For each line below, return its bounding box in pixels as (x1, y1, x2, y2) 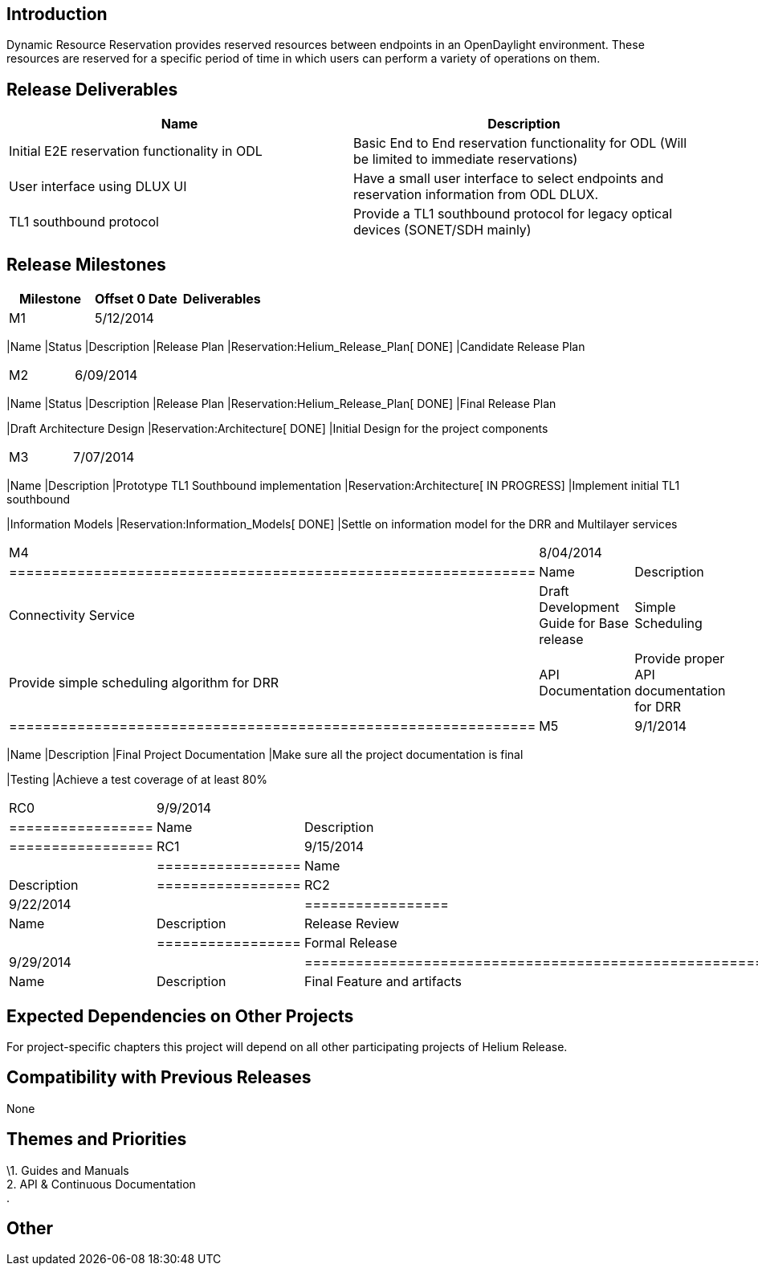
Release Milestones (6, 254, 166, 275)
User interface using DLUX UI (9, 178, 187, 195)
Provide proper (634, 650, 725, 667)
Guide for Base (539, 615, 630, 632)
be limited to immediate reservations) (353, 151, 578, 168)
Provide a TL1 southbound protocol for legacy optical (353, 206, 673, 222)
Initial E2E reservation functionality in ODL (9, 143, 263, 160)
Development (539, 599, 620, 616)
